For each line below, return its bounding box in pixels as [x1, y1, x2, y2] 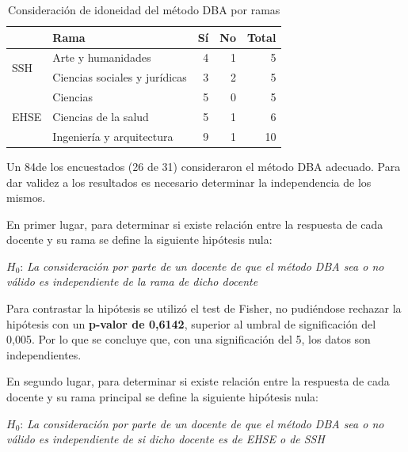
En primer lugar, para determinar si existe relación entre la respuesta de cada [6, 215, 383, 232]
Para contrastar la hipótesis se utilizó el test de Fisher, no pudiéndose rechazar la [6, 300, 402, 317]
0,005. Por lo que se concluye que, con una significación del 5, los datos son [6, 331, 371, 348]
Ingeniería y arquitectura [52, 127, 173, 144]
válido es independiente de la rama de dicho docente [6, 273, 258, 290]
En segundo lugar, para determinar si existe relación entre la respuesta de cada [6, 373, 390, 389]
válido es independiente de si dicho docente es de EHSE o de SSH [6, 431, 325, 447]
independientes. [6, 346, 82, 363]
